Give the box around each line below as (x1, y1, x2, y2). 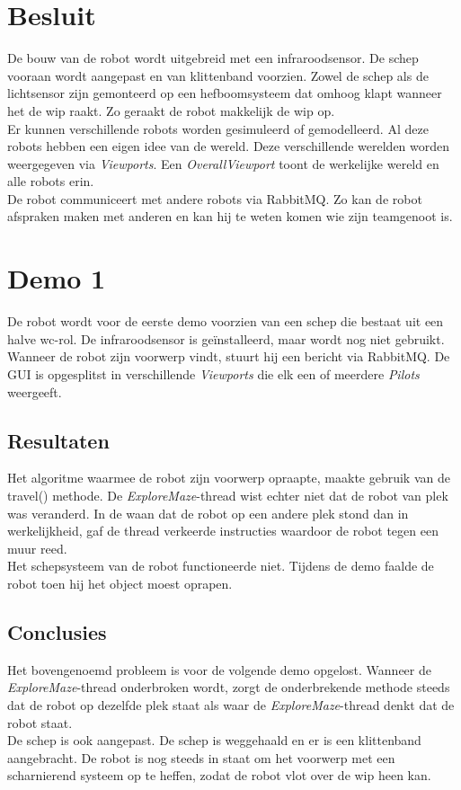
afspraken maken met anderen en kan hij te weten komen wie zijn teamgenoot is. (7, 207, 453, 226)
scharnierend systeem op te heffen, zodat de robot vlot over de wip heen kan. (7, 766, 431, 785)
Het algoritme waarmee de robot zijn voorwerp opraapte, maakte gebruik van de (7, 468, 450, 487)
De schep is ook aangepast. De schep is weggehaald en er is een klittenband (7, 731, 421, 750)
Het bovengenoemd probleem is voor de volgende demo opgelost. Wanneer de (7, 660, 431, 679)
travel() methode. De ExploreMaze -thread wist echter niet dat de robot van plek (7, 485, 448, 504)
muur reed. (7, 538, 67, 557)
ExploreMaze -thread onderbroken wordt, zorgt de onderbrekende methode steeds (7, 678, 450, 697)
